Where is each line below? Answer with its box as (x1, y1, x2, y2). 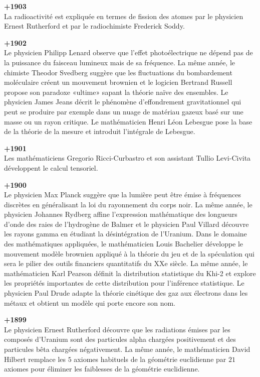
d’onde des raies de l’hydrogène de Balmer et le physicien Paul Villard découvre (4, 218, 249, 229)
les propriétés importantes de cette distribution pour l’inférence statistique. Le (4, 278, 244, 288)
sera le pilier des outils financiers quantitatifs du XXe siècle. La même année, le (4, 258, 248, 269)
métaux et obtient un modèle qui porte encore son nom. (4, 297, 175, 308)
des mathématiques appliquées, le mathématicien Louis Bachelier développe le (4, 238, 243, 249)
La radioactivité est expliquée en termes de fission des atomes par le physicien (4, 11, 243, 21)
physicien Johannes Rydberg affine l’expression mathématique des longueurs (4, 209, 237, 219)
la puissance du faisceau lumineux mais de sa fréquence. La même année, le (4, 57, 235, 67)
